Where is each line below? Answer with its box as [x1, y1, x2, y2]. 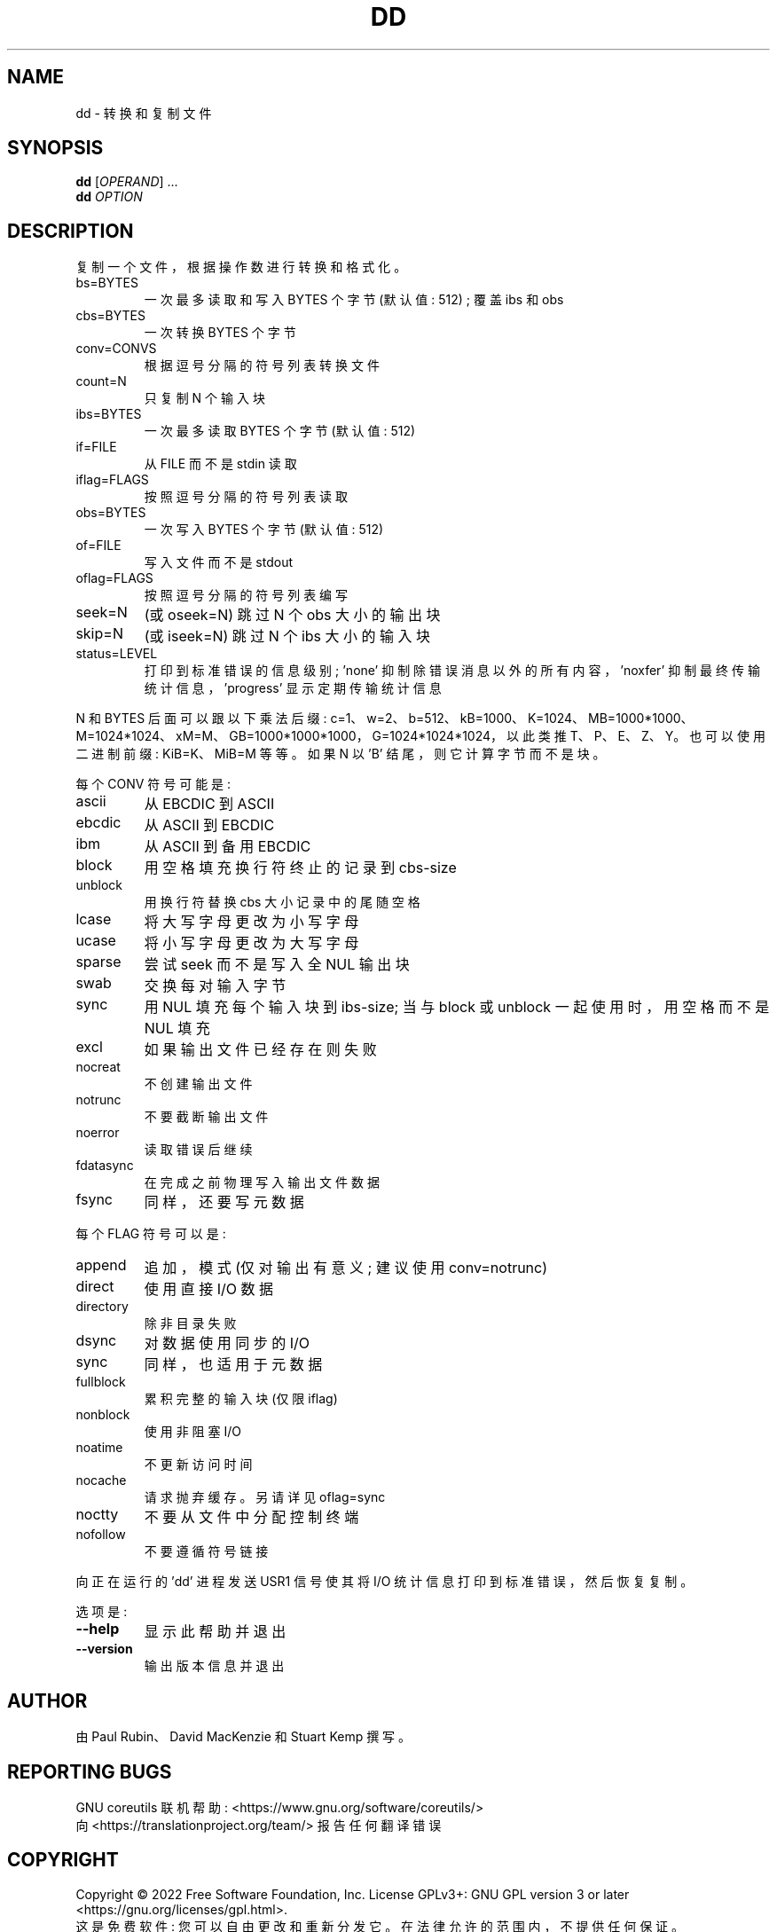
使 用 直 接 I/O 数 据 [144, 1280, 274, 1299]
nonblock [75, 1407, 130, 1423]
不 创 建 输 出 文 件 [144, 1076, 253, 1092]
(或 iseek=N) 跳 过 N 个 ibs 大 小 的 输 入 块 [144, 627, 431, 646]
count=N [75, 373, 127, 389]
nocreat [75, 1059, 121, 1075]
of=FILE [75, 538, 122, 554]
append [75, 1256, 127, 1275]
